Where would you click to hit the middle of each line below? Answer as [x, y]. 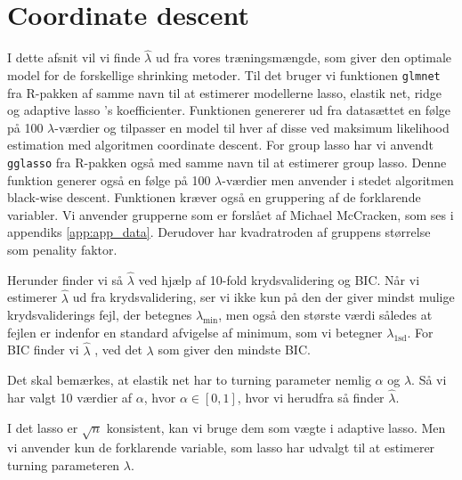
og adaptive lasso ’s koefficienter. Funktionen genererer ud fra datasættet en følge [229, 110]
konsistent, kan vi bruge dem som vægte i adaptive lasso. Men [276, 427]
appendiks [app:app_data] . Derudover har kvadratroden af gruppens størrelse [219, 232]
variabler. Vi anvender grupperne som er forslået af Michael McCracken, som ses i [231, 214]
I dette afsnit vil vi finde [74, 57]
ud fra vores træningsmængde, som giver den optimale [304, 57]
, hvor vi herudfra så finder [311, 398]
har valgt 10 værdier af [70, 398]
